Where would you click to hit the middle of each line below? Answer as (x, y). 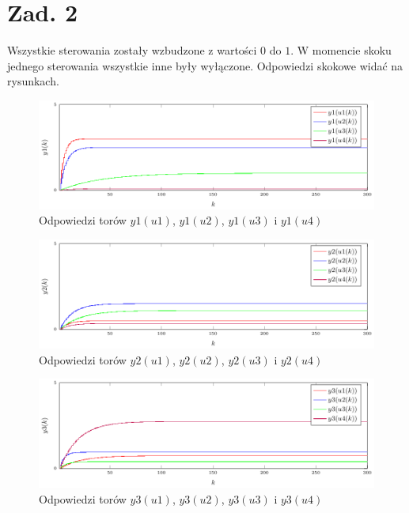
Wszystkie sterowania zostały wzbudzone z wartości (132, 50)
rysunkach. (33, 81)
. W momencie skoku (341, 50)
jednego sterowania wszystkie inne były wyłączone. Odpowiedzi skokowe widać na (205, 65)
